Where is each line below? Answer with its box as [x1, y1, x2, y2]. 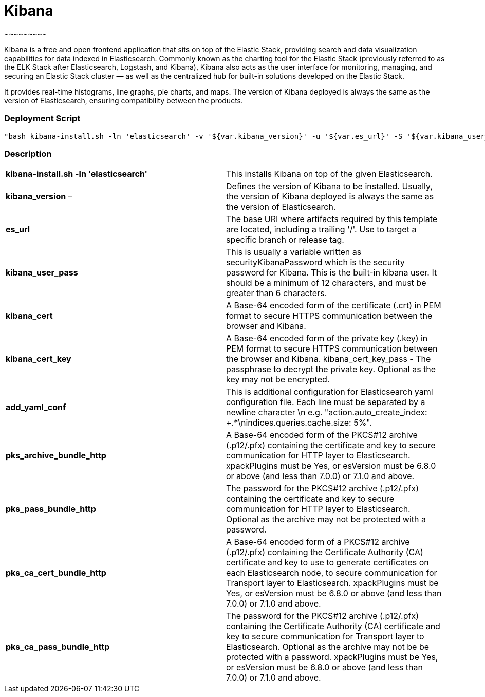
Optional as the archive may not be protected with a [226, 514, 426, 525]
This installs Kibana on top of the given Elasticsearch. [226, 169, 433, 179]
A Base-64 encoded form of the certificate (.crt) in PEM [226, 300, 441, 311]
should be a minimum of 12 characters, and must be [226, 278, 426, 288]
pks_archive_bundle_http [6, 450, 106, 461]
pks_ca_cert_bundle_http [6, 567, 106, 578]
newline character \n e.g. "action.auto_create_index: [226, 407, 427, 418]
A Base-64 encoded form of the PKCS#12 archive [226, 430, 418, 441]
